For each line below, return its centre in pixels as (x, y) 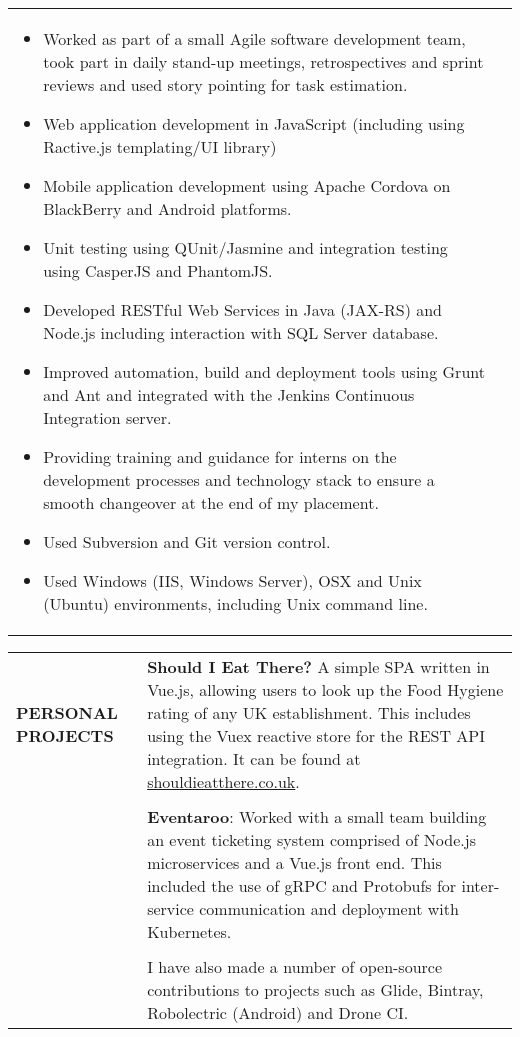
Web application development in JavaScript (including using (254, 123)
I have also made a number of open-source (295, 966)
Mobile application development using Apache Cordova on (247, 185)
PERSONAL (67, 712)
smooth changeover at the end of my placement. (211, 502)
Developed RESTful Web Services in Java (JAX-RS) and (243, 309)
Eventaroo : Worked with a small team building (317, 816)
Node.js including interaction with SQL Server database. (241, 332)
